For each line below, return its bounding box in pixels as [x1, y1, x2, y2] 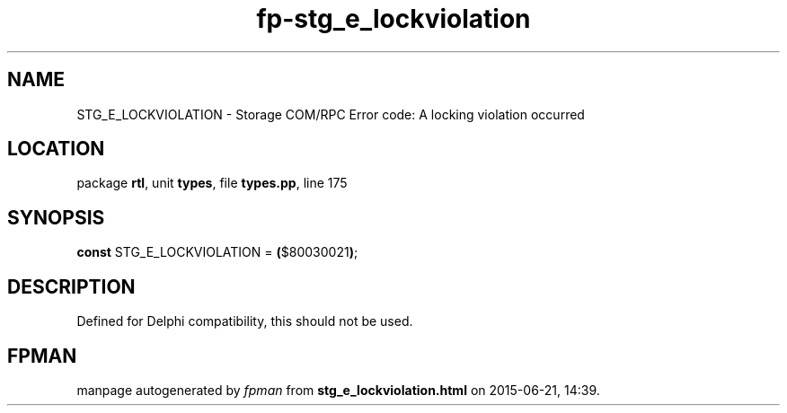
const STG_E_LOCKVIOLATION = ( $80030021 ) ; [76, 244, 358, 260]
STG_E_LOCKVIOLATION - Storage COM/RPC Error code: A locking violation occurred [76, 106, 585, 122]
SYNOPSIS [7, 206, 105, 229]
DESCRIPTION [7, 275, 136, 298]
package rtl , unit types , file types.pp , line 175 [76, 175, 348, 191]
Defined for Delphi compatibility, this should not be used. [76, 313, 413, 330]
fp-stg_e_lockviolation [256, 4, 531, 34]
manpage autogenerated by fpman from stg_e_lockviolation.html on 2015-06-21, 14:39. [76, 382, 600, 398]
